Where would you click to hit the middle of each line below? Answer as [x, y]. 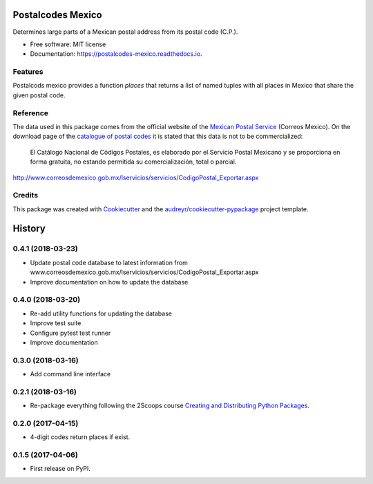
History [29, 229]
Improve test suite [56, 323]
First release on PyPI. [60, 469]
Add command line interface [70, 374]
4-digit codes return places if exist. [80, 437]
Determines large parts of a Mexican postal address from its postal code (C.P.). [125, 32]
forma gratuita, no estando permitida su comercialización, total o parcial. [133, 162]
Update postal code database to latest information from [109, 262]
